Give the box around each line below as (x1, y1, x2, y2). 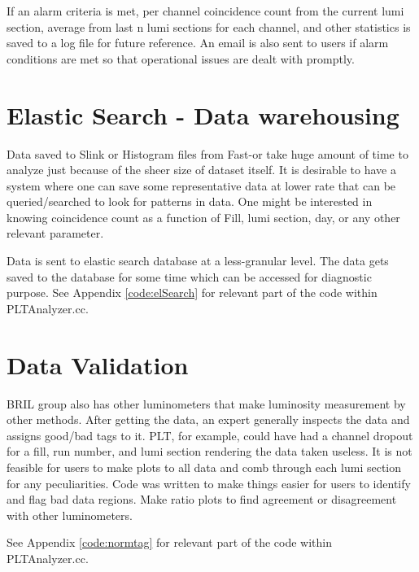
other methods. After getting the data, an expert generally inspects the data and (7, 411, 410, 428)
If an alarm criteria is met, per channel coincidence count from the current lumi (7, 2, 404, 19)
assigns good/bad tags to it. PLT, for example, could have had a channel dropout (7, 426, 413, 443)
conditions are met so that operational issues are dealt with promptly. (7, 50, 355, 67)
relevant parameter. (7, 225, 104, 242)
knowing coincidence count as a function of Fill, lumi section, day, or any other (7, 208, 400, 225)
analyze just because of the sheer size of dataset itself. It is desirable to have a (7, 161, 396, 178)
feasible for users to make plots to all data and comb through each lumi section (7, 458, 402, 475)
